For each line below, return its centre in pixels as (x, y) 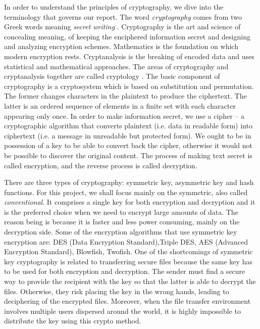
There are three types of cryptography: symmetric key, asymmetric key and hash (129, 182)
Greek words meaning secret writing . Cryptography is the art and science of (122, 27)
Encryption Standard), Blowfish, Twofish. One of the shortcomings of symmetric (128, 251)
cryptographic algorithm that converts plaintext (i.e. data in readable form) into (128, 126)
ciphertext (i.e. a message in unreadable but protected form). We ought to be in (128, 135)
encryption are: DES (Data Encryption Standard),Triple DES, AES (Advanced (126, 241)
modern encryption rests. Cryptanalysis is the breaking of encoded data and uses (129, 56)
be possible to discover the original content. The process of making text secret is (128, 155)
